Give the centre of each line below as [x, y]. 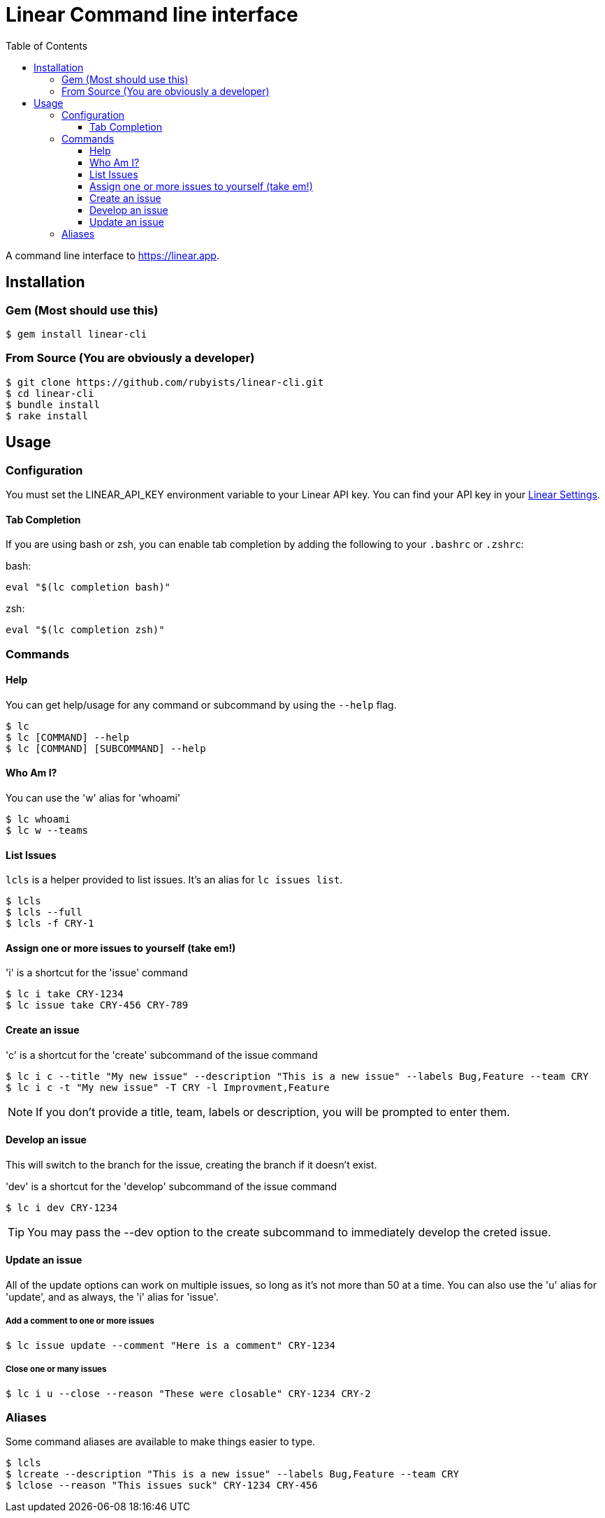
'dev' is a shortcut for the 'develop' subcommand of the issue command [172, 1186]
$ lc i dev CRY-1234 [62, 1207]
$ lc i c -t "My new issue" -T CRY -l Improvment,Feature [168, 1087]
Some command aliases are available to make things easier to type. [161, 1442]
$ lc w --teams [47, 830]
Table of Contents [47, 45]
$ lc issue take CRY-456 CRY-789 [97, 1005]
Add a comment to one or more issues [80, 1321]
